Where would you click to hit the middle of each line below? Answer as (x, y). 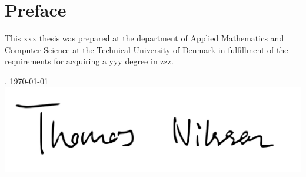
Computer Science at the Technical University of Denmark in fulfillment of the (147, 49)
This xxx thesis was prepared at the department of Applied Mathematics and (144, 38)
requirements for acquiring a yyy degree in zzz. (89, 61)
